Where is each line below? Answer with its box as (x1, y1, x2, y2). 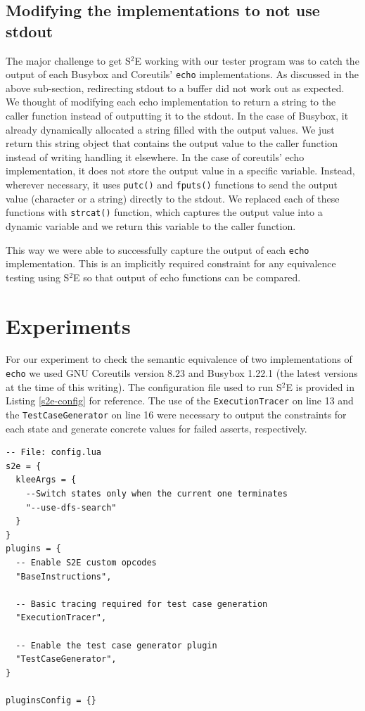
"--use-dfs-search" (25, 502, 117, 513)
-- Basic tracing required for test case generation (15, 598, 268, 609)
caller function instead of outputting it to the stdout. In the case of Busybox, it (6, 108, 349, 123)
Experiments (6, 311, 131, 340)
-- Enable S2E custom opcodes (15, 557, 157, 568)
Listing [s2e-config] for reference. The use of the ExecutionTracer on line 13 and (6, 393, 354, 408)
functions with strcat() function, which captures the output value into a (6, 205, 323, 219)
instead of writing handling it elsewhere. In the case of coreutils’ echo (6, 149, 305, 164)
